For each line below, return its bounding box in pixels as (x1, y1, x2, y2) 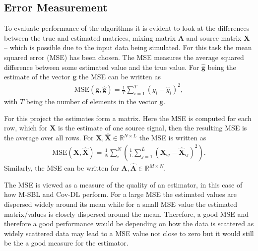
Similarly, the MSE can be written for (4, 163, 119, 173)
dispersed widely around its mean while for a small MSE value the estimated (4, 198, 238, 209)
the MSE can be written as (78, 71, 161, 82)
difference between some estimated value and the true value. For (4, 62, 199, 72)
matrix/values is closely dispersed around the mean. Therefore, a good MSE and (4, 208, 249, 219)
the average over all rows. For (4, 132, 94, 143)
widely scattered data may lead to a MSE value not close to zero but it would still (4, 228, 254, 238)
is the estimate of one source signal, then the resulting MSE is (58, 123, 247, 133)
